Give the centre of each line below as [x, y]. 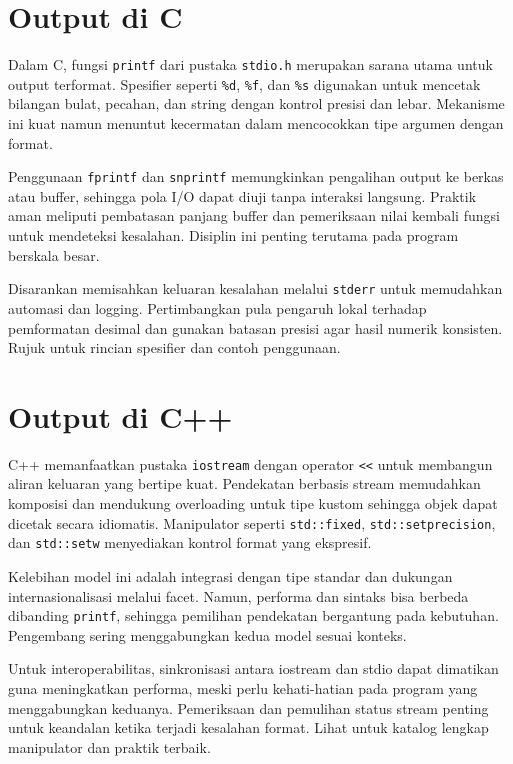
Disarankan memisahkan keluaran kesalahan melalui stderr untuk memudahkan [255, 288]
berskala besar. [54, 254]
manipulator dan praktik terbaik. [109, 746]
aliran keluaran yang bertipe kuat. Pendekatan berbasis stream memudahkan [244, 483]
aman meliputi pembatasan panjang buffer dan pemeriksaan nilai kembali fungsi [254, 215]
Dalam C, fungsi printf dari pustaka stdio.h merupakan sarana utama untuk [250, 64]
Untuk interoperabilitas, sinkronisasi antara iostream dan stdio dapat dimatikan [253, 668]
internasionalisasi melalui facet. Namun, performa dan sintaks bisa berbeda [238, 595]
